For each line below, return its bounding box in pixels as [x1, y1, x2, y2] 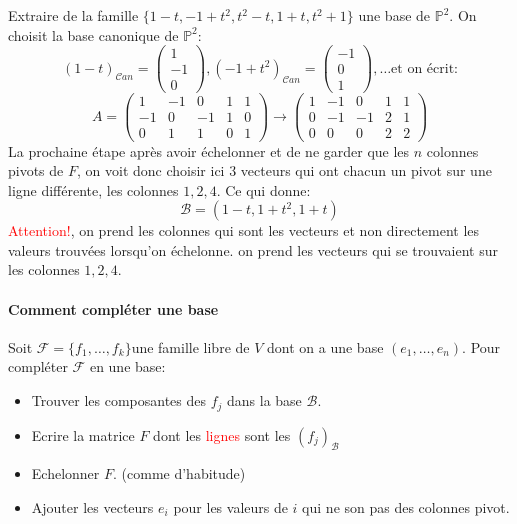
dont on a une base [267, 336, 384, 357]
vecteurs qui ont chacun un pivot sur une [240, 160, 492, 181]
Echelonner [31, 463, 100, 484]
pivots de [8, 160, 64, 181]
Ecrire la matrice [31, 424, 135, 445]
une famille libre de [131, 336, 250, 357]
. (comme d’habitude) [113, 463, 246, 484]
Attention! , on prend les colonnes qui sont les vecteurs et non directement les [8, 220, 480, 241]
